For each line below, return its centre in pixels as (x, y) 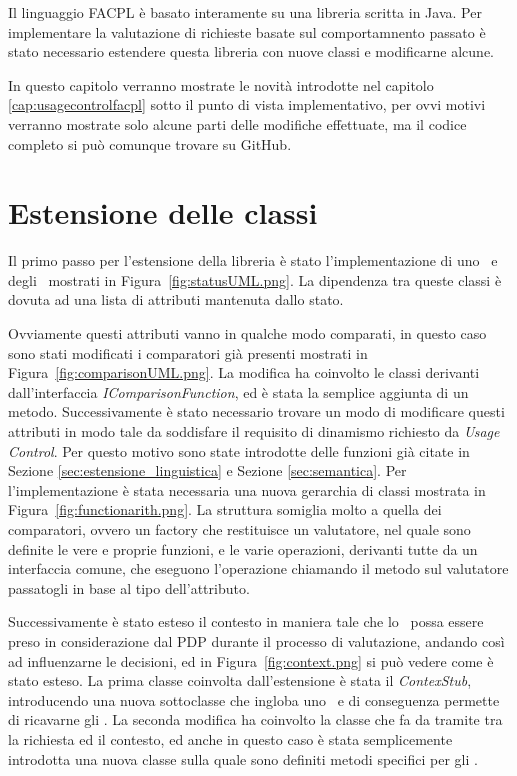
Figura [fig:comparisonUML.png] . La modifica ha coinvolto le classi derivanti (244, 372)
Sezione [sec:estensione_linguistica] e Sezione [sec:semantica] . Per (207, 470)
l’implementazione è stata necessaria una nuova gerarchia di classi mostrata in (247, 489)
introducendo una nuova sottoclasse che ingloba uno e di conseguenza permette (254, 699)
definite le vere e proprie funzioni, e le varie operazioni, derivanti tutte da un (243, 548)
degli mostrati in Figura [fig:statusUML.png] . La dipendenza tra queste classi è (255, 279)
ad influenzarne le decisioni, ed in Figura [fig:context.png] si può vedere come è (251, 660)
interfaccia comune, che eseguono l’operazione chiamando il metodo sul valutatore (258, 568)
